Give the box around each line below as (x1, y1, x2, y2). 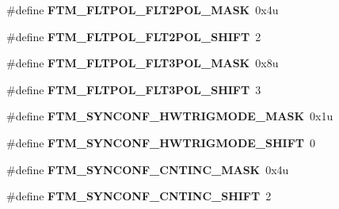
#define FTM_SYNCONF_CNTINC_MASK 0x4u (6, 161, 289, 177)
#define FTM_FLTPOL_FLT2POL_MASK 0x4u (6, 2, 279, 17)
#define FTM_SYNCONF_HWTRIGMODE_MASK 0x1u (6, 108, 333, 124)
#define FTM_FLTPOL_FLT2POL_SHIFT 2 (6, 28, 261, 44)
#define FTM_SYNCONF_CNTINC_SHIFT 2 (6, 188, 272, 204)
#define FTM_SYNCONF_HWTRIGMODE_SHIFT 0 (6, 134, 315, 150)
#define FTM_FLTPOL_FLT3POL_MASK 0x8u (6, 55, 279, 71)
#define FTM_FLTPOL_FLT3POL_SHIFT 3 (6, 81, 261, 97)
